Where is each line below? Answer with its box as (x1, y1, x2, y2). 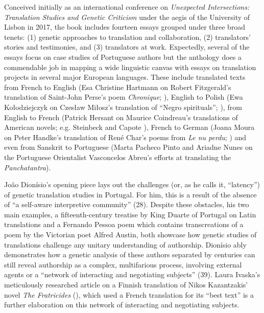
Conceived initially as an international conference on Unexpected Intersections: (4, 2, 250, 12)
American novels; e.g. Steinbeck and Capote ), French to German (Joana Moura (4, 122, 255, 132)
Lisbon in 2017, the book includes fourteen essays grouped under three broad (4, 21, 246, 32)
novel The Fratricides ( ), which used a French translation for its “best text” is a (4, 289, 254, 300)
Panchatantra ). (4, 162, 51, 172)
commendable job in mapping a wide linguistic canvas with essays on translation (4, 61, 256, 72)
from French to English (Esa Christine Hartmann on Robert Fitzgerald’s (4, 81, 231, 92)
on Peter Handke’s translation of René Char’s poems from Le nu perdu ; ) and (4, 131, 247, 142)
